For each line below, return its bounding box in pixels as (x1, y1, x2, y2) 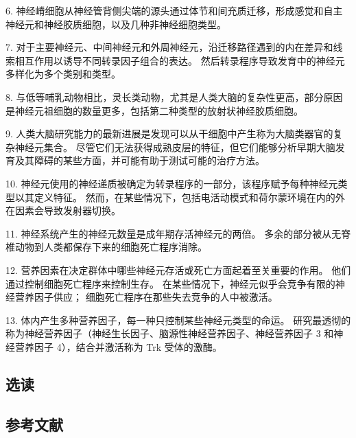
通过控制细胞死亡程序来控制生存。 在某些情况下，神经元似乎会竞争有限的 (5, 276, 335, 290)
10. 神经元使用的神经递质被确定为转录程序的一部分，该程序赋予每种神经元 (5, 176, 338, 190)
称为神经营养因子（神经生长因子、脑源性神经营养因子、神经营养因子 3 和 (5, 326, 334, 341)
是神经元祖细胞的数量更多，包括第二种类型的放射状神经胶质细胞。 (5, 103, 303, 117)
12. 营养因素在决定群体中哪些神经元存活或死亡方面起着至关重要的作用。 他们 (5, 262, 351, 277)
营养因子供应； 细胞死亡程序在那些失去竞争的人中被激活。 (14, 290, 278, 304)
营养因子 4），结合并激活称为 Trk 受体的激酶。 (14, 339, 222, 354)
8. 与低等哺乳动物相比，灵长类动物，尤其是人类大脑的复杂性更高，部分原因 (5, 89, 343, 104)
